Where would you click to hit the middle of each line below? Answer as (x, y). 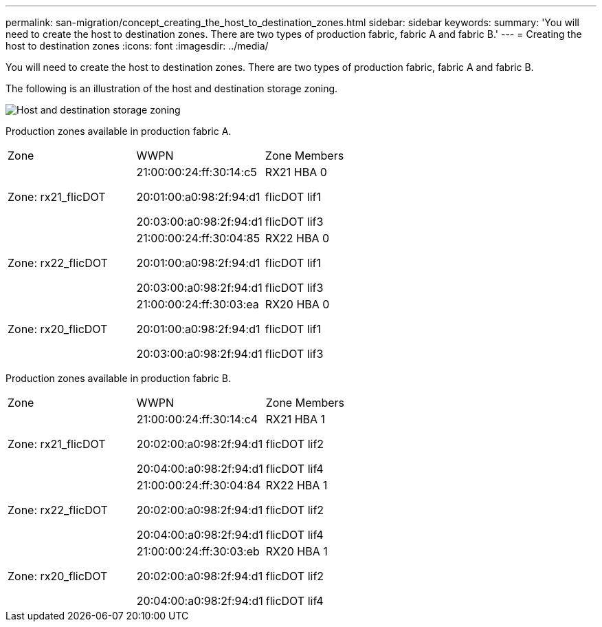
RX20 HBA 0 (297, 304)
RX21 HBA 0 (296, 172)
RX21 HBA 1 (296, 419)
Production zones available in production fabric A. (119, 131)
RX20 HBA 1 (297, 551)
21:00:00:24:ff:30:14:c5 (197, 172)
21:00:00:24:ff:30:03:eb (198, 551)
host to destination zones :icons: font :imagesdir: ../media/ (137, 46)
